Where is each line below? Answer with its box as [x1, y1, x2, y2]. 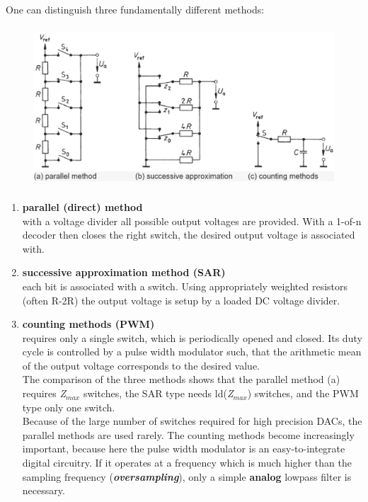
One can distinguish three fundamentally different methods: [6, 2, 265, 16]
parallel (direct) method [22, 199, 143, 214]
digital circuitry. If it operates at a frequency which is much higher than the [22, 455, 352, 470]
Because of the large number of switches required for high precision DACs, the [22, 413, 362, 428]
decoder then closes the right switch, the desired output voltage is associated [22, 227, 355, 242]
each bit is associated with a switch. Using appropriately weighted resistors [22, 278, 348, 293]
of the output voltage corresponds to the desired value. [22, 358, 260, 372]
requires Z [22, 386, 67, 401]
